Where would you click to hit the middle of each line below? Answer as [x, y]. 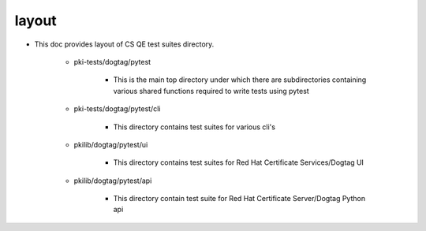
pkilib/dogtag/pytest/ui [111, 144]
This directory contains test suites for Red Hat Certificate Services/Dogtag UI [239, 162]
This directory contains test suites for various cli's [194, 127]
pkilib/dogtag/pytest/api [113, 181]
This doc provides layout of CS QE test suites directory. [124, 44]
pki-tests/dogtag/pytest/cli [117, 109]
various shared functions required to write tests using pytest [211, 91]
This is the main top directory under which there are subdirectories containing [240, 80]
